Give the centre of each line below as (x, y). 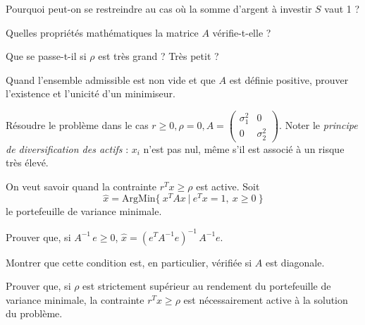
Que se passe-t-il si (46, 56)
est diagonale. (295, 262)
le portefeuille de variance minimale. (84, 211)
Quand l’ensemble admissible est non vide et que (111, 79)
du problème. (34, 313)
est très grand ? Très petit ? (159, 56)
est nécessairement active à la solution (266, 299)
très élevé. (27, 162)
